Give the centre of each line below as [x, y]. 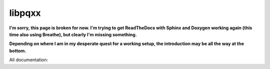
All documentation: [29, 60]
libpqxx [25, 13]
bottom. [18, 51]
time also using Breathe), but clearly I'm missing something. [73, 34]
